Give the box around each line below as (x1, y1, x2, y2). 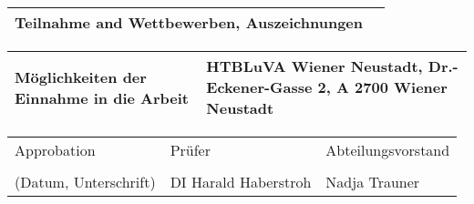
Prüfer (170, 139, 211, 160)
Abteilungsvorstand (325, 139, 450, 160)
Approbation (15, 139, 96, 160)
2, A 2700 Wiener (317, 76, 448, 97)
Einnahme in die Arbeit (15, 87, 189, 108)
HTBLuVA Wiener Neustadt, (206, 56, 423, 76)
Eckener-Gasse (206, 76, 313, 97)
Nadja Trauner (325, 171, 420, 192)
